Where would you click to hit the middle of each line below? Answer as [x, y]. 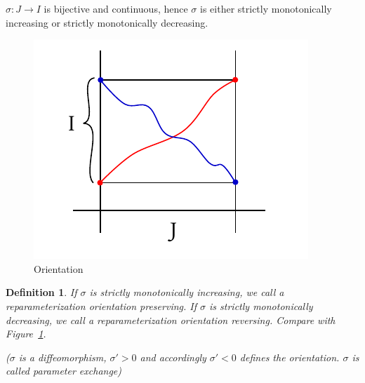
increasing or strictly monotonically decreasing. [107, 22]
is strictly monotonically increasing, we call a [187, 292]
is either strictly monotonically [266, 8]
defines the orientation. [290, 357]
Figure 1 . [26, 334]
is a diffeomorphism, [62, 357]
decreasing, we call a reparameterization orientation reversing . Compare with [171, 320]
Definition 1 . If [41, 292]
